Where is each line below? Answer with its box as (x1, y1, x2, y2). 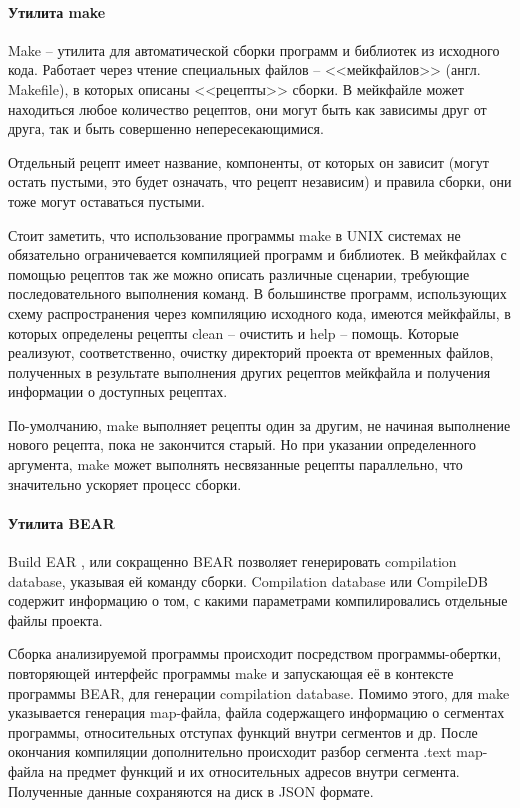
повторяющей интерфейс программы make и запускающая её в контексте (8, 663, 454, 684)
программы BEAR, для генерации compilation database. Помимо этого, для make (8, 682, 510, 703)
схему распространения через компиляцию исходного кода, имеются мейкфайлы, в (8, 302, 511, 323)
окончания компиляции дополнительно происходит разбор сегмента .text (8, 741, 452, 762)
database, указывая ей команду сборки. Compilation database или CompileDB (8, 570, 488, 591)
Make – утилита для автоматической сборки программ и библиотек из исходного (8, 39, 500, 60)
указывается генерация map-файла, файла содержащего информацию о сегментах (8, 702, 505, 723)
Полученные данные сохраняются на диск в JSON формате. (8, 780, 374, 801)
